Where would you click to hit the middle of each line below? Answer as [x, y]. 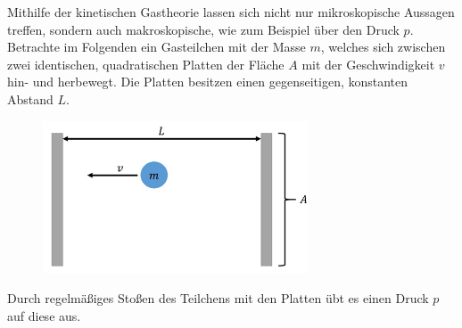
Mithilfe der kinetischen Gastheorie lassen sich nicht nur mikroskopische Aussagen [231, 12]
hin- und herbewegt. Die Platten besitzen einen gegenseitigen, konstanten [208, 82]
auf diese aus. [44, 315]
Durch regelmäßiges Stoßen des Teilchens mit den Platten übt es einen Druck [218, 298]
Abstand [30, 98]
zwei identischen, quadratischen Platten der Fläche [146, 64]
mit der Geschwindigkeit [368, 64]
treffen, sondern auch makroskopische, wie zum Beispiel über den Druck [203, 29]
